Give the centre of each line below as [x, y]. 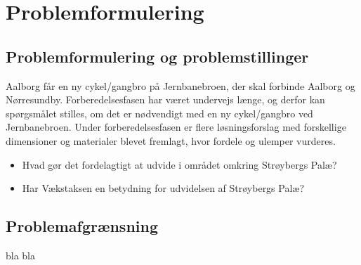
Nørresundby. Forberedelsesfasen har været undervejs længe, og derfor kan [165, 99]
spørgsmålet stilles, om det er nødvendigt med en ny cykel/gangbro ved [159, 113]
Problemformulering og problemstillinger [157, 56]
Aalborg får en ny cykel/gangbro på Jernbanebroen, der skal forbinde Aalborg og [180, 85]
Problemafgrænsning [82, 226]
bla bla [21, 255]
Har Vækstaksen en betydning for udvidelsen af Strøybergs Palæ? [163, 188]
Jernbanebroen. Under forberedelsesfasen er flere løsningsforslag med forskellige [176, 127]
